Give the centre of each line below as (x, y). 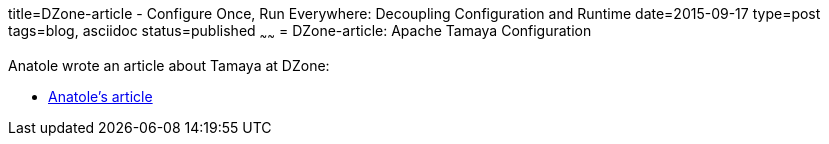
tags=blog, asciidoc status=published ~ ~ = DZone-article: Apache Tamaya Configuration (300, 32)
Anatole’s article (100, 96)
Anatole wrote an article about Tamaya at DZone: (169, 65)
